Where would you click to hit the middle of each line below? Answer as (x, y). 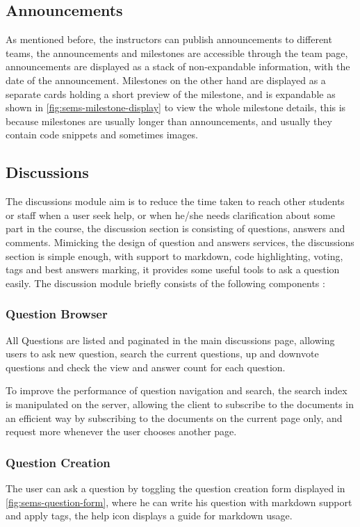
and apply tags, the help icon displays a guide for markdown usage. (149, 516)
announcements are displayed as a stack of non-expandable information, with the (178, 66)
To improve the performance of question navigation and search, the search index (177, 390)
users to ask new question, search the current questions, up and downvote (162, 354)
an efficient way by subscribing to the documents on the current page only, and (174, 417)
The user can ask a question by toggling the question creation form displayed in (175, 488)
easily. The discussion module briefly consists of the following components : (165, 283)
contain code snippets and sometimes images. (102, 135)
